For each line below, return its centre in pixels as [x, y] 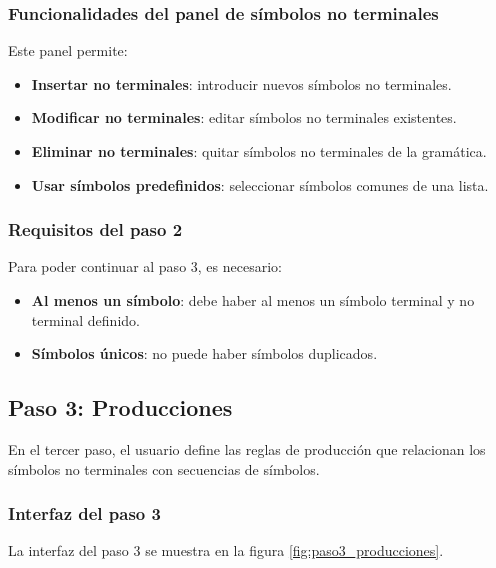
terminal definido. [85, 319]
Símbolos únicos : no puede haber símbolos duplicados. [204, 353]
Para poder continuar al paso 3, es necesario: [145, 266]
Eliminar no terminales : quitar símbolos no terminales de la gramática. [259, 151]
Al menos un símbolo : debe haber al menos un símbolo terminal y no [253, 300]
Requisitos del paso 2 [95, 229]
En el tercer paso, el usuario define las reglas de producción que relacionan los [247, 448]
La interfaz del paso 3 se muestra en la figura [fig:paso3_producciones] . [226, 550]
